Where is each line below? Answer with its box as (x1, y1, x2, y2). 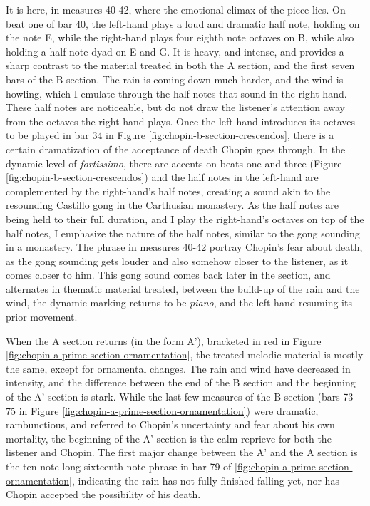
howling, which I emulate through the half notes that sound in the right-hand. (6, 86, 347, 100)
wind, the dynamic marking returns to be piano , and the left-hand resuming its (6, 295, 352, 310)
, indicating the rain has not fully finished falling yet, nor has (72, 473, 339, 487)
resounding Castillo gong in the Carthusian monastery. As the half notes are (6, 197, 339, 212)
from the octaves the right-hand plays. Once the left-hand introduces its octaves (6, 113, 356, 128)
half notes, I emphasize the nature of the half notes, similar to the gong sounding (6, 225, 360, 240)
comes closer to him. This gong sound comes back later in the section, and (6, 267, 331, 282)
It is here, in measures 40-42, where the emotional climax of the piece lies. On (6, 2, 346, 16)
